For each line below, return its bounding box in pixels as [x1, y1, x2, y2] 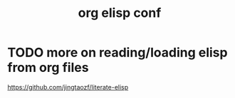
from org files [7, 60, 89, 75]
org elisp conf [78, 5, 162, 21]
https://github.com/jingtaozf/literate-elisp [7, 82, 129, 91]
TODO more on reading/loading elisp [7, 44, 228, 61]
